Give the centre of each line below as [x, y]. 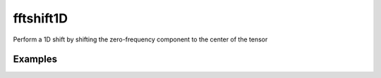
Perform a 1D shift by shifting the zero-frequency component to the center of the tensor [140, 39]
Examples [35, 59]
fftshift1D [41, 18]
